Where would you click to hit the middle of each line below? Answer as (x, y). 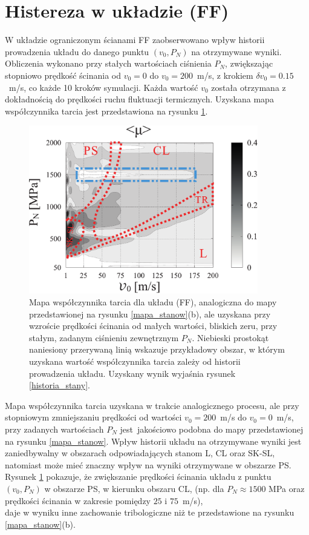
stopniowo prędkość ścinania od (63, 75)
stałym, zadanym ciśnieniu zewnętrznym (104, 337)
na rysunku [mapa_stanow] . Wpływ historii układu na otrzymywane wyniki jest (153, 441)
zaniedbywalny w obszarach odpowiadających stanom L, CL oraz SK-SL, (140, 453)
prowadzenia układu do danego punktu (77, 51)
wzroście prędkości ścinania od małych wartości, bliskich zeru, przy (153, 326)
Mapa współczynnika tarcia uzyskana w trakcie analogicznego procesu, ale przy (152, 405)
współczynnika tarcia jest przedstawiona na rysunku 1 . (106, 111)
